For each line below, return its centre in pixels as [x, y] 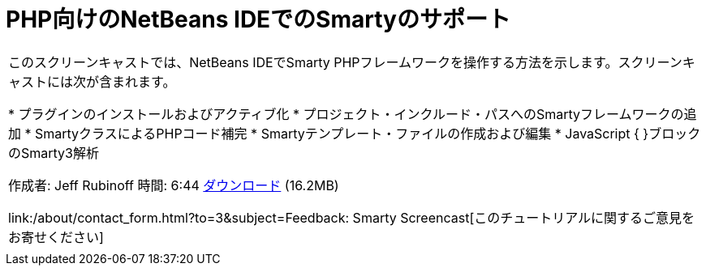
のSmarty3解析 [54, 153]
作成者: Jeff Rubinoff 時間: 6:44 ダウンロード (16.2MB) [174, 185]
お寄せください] [56, 237]
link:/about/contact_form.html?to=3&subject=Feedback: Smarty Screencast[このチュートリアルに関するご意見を [352, 217]
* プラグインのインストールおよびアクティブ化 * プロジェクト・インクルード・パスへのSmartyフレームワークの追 [353, 114]
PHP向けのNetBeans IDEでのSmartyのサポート [258, 19]
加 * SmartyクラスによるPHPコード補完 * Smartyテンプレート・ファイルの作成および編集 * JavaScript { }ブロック [355, 133]
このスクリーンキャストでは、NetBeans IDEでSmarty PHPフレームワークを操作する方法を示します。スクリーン [345, 62]
